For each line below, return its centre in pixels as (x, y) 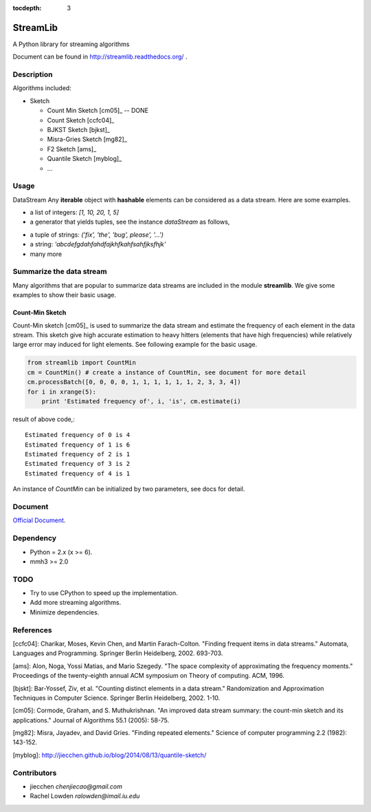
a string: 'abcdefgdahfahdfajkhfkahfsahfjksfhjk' (98, 244)
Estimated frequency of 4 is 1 (78, 473)
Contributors (35, 773)
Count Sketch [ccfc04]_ (81, 120)
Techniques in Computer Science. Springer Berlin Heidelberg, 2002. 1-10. (116, 698)
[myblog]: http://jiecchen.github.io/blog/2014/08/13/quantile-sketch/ (110, 755)
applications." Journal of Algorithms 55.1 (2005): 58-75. (91, 720)
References (32, 630)
